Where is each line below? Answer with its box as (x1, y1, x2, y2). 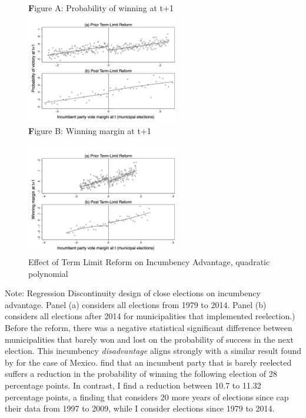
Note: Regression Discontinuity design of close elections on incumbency (5, 287, 261, 299)
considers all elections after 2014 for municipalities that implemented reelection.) (5, 310, 295, 322)
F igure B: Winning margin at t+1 (28, 125, 151, 137)
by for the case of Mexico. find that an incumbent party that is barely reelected (5, 356, 292, 368)
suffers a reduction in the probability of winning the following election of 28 (5, 367, 277, 380)
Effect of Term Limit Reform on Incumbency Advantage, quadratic (28, 256, 270, 268)
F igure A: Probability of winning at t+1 (28, 2, 174, 14)
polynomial (28, 267, 68, 279)
